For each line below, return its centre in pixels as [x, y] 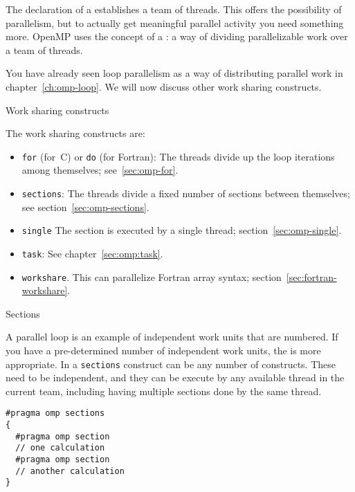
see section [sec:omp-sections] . [85, 207]
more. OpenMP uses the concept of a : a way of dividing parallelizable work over [177, 36]
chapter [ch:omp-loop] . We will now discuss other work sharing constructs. [164, 86]
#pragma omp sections [55, 413]
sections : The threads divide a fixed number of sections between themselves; [186, 193]
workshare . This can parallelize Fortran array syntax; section [152, 276]
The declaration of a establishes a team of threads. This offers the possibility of [174, 9]
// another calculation [70, 471]
